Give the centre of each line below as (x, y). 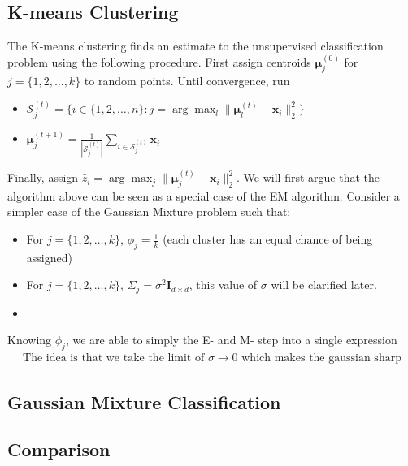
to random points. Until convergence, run (187, 81)
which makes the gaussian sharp (321, 358)
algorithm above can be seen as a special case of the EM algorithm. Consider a (204, 195)
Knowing (30, 340)
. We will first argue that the (308, 177)
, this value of (223, 285)
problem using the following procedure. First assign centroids (159, 62)
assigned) (49, 257)
